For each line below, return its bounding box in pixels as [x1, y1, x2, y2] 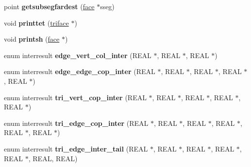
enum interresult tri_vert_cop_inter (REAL [4, 92, 147, 102]
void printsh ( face [4, 34, 60, 44]
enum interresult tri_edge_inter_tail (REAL [4, 143, 148, 153]
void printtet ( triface [4, 17, 69, 28]
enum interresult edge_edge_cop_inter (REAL [4, 66, 155, 76]
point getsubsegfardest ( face [4, 1, 95, 11]
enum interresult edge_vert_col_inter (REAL [4, 50, 151, 60]
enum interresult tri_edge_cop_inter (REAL [4, 118, 149, 128]
